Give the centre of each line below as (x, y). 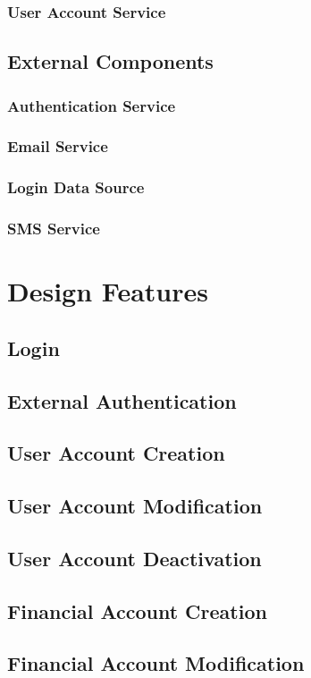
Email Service (58, 146)
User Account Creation (116, 453)
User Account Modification (135, 506)
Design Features (108, 291)
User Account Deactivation (134, 558)
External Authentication (122, 400)
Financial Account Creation (137, 610)
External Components (110, 61)
